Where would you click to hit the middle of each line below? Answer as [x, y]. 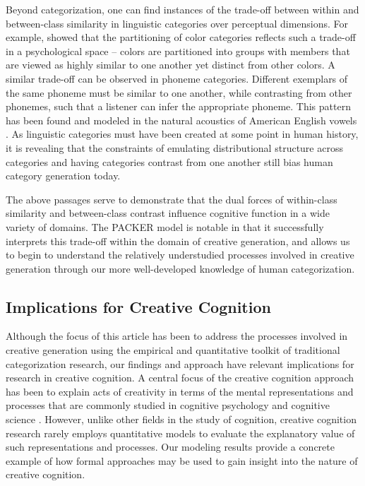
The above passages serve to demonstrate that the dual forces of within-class [172, 199]
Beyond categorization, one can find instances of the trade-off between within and [182, 9]
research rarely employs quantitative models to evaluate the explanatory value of [180, 433]
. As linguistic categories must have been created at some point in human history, [182, 134]
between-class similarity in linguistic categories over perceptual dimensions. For [177, 23]
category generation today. [63, 176]
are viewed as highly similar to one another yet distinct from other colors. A [170, 65]
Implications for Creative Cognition [138, 306]
